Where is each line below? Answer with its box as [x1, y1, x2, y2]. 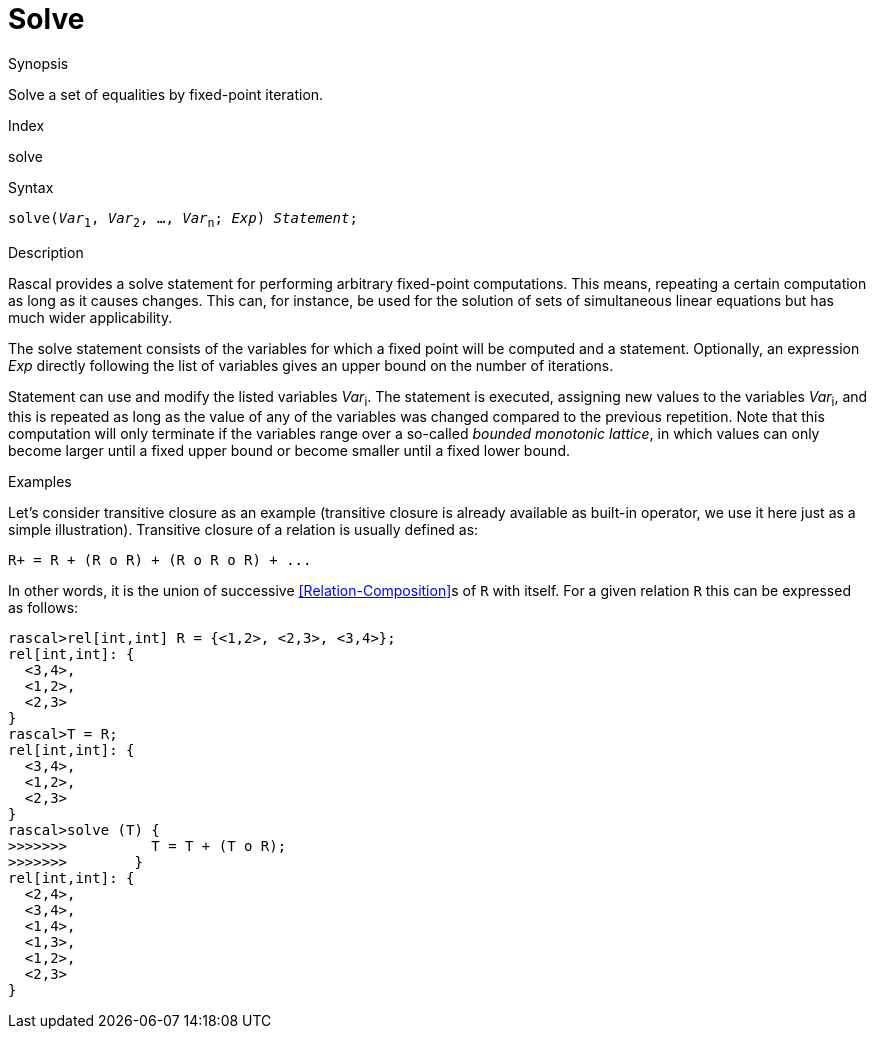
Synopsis [8, 54, 69, 72]
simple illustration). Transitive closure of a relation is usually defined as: [8, 521, 479, 539]
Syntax [8, 178, 54, 196]
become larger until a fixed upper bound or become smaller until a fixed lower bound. [8, 442, 570, 460]
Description [8, 243, 84, 261]
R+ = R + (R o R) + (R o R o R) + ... [8, 552, 312, 569]
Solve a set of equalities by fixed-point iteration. [8, 85, 324, 103]
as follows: [8, 599, 79, 617]
